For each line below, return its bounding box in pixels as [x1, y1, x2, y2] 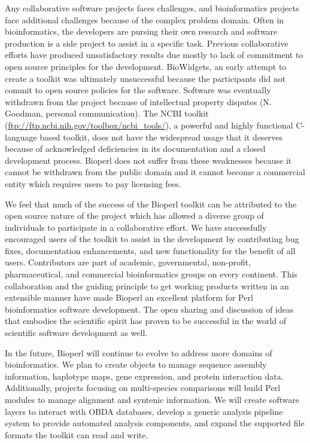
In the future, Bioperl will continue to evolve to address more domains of [5, 346, 272, 359]
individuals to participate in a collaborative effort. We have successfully [5, 221, 267, 233]
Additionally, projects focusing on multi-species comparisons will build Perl [5, 381, 281, 394]
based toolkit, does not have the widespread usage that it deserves [39, 130, 283, 143]
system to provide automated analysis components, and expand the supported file [5, 417, 305, 429]
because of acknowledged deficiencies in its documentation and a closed [5, 142, 266, 155]
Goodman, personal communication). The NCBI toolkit [5, 107, 209, 120]
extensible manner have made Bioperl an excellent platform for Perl [5, 291, 253, 304]
